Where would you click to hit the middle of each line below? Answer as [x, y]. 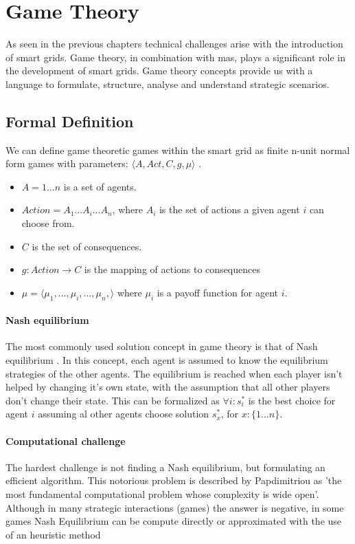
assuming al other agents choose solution [124, 414]
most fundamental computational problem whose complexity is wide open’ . [162, 494]
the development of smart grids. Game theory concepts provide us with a [159, 70]
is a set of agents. [100, 186]
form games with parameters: [67, 163]
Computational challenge [66, 440]
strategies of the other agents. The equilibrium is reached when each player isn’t [174, 373]
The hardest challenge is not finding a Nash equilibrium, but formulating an [165, 467]
